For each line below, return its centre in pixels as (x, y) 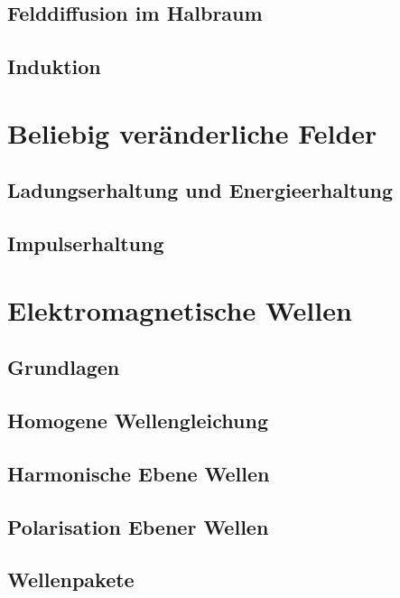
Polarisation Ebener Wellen (138, 526)
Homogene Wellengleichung (138, 420)
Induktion (54, 66)
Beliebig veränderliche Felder (192, 132)
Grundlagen (64, 367)
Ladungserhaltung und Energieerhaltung (200, 190)
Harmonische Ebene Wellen (139, 473)
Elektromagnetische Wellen (180, 309)
